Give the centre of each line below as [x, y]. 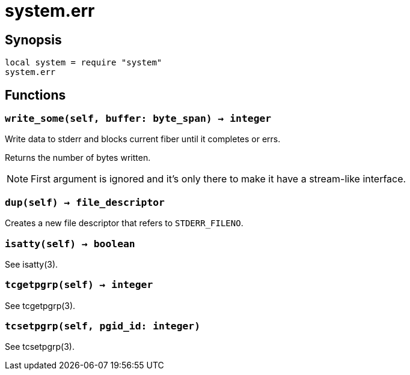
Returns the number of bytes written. [78, 158]
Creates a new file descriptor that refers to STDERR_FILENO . [124, 223]
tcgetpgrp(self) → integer [79, 285]
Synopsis [33, 40]
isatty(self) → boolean [70, 244]
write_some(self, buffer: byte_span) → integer [138, 119]
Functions [35, 95]
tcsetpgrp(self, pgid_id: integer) [103, 326]
